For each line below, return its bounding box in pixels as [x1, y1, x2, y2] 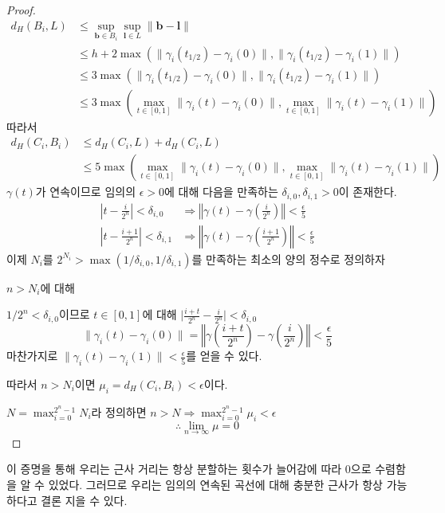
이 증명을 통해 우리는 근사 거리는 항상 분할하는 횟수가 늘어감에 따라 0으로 [6, 460, 372, 477]
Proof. [6, 2, 36, 18]
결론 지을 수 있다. [41, 491, 128, 508]
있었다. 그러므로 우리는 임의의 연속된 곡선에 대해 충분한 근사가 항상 [48, 476, 383, 493]
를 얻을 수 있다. [186, 347, 262, 364]
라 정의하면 [91, 403, 147, 420]
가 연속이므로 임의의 [35, 183, 136, 200]
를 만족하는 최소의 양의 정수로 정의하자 [191, 250, 385, 267]
